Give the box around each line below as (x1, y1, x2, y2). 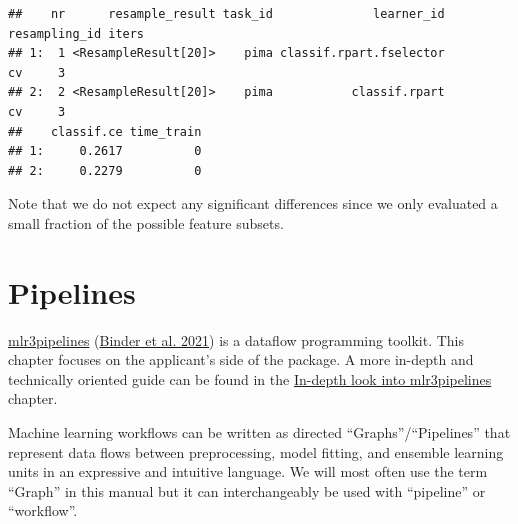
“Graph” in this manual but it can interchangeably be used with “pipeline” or (8, 480, 486, 501)
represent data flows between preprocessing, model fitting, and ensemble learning (8, 441, 504, 462)
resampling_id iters (8, 26, 145, 41)
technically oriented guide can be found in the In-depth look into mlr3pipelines (8, 368, 492, 389)
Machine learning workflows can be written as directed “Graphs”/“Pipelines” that (8, 422, 511, 443)
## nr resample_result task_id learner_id (8, 7, 445, 21)
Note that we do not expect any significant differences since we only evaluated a (8, 193, 498, 214)
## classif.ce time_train (8, 124, 202, 139)
